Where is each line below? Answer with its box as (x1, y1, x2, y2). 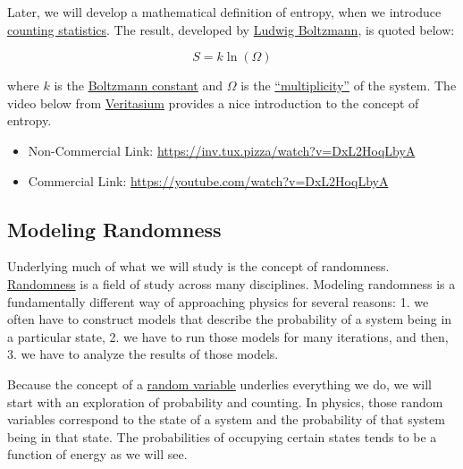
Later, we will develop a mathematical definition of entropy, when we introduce (7, 3, 442, 21)
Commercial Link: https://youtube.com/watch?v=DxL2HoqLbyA (28, 171, 389, 190)
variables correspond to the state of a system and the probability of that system (7, 410, 445, 429)
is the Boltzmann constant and (54, 76, 223, 95)
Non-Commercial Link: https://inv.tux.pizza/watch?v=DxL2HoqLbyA (28, 141, 416, 159)
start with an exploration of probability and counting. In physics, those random (7, 392, 443, 411)
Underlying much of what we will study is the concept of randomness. (7, 257, 390, 276)
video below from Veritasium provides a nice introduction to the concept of (7, 93, 419, 112)
